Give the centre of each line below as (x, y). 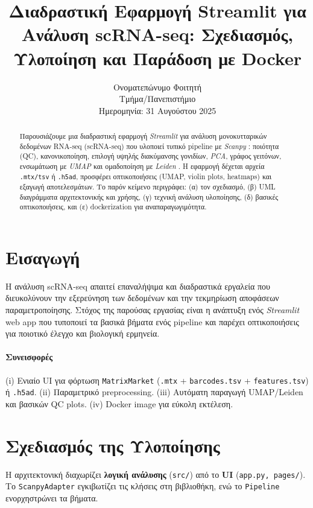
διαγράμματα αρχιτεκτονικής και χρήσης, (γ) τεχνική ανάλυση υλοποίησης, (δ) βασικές (149, 196)
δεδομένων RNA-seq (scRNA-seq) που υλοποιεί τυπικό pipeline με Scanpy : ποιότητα (149, 146)
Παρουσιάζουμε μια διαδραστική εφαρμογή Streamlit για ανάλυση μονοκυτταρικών (143, 136)
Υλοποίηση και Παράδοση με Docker (157, 58)
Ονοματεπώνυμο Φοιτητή (157, 87)
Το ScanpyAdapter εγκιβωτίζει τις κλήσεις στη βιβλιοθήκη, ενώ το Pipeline (143, 486)
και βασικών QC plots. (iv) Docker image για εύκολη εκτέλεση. (119, 403)
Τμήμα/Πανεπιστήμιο (157, 99)
